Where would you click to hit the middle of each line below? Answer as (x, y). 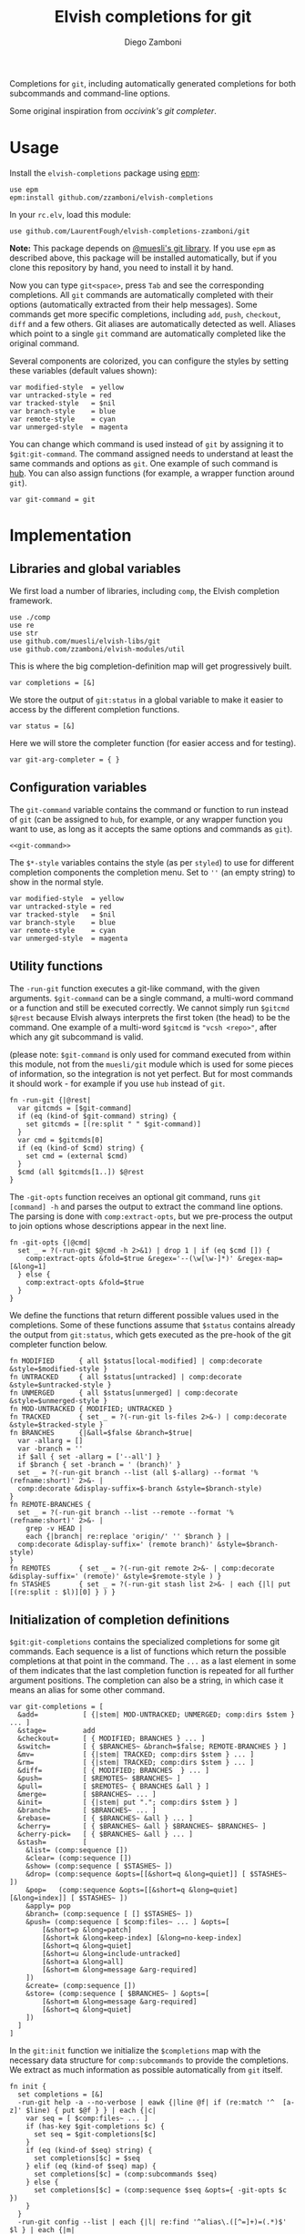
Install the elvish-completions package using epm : (105, 173)
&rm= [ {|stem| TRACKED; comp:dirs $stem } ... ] (136, 1763)
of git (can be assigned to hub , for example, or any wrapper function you (146, 819)
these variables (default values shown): (83, 370)
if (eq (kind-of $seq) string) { (89, 2151)
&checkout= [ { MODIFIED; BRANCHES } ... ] (112, 1739)
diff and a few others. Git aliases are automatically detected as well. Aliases (152, 323)
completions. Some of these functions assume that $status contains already (152, 1325)
